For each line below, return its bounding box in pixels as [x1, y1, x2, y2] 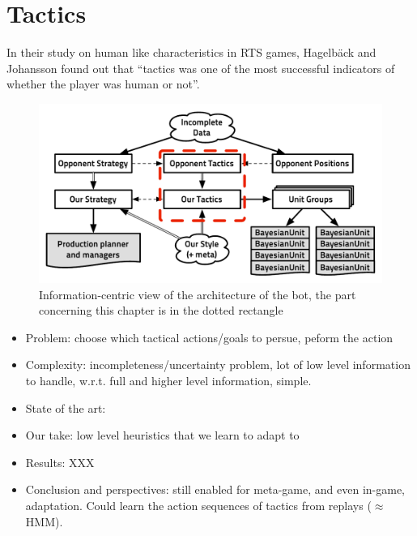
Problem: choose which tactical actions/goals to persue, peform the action [25, 328, 394, 345]
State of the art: [25, 399, 106, 416]
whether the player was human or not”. [6, 75, 200, 92]
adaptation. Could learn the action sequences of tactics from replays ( [25, 496, 372, 513]
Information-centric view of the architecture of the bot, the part [39, 285, 356, 302]
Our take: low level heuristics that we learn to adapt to [25, 427, 300, 444]
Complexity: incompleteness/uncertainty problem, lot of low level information [25, 356, 411, 373]
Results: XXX [25, 453, 95, 470]
